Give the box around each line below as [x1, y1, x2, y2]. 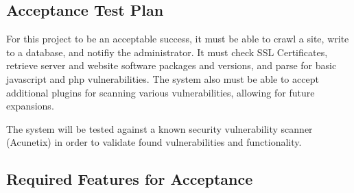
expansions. [6, 99, 54, 113]
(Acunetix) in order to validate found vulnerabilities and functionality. [6, 135, 302, 149]
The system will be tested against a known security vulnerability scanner [6, 121, 313, 136]
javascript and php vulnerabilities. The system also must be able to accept [6, 71, 319, 86]
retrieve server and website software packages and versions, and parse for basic [6, 58, 337, 73]
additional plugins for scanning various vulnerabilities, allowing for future [6, 85, 315, 99]
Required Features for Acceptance [6, 168, 253, 190]
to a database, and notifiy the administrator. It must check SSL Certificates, [6, 44, 328, 59]
